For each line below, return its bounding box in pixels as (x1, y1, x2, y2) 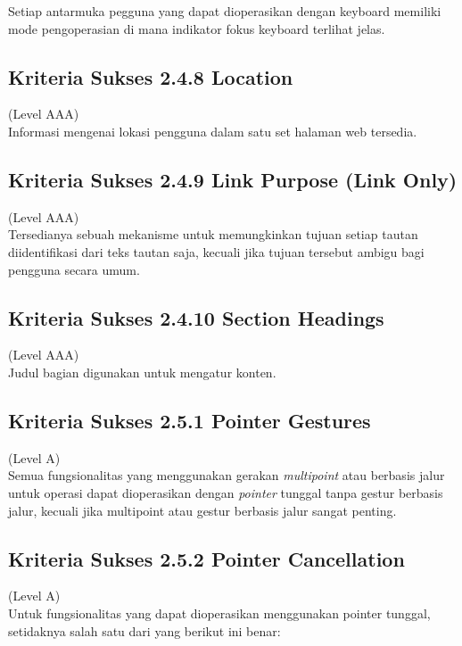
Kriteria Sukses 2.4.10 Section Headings (8, 303, 384, 331)
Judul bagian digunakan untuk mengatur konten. (8, 362, 276, 381)
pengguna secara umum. (8, 260, 140, 278)
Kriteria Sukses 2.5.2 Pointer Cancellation (8, 544, 405, 572)
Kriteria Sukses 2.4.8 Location (8, 62, 293, 90)
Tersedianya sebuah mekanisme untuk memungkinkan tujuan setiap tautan (8, 225, 418, 244)
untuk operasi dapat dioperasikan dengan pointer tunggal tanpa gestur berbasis (8, 483, 443, 501)
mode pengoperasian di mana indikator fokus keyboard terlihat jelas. (8, 19, 385, 37)
